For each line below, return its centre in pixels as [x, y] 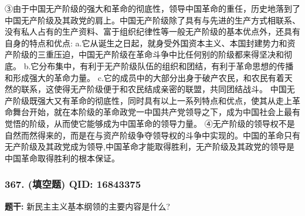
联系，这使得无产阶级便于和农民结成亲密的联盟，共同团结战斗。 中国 [154, 89]
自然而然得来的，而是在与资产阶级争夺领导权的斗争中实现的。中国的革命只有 [152, 135]
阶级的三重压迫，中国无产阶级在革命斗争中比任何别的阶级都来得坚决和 [148, 54]
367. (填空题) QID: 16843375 [73, 184]
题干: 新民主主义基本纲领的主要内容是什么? [87, 206]
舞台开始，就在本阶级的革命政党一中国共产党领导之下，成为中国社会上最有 [156, 112]
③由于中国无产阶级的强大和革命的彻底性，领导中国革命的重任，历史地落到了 [152, 8]
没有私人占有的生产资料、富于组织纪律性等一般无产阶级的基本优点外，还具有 [152, 31]
